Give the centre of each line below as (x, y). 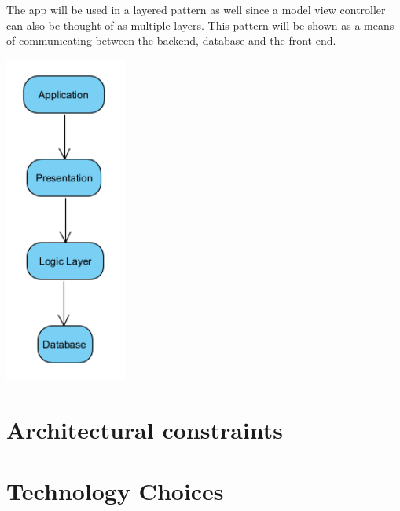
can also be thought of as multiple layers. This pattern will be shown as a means (200, 25)
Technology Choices (115, 491)
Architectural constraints (145, 430)
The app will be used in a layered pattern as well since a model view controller (196, 9)
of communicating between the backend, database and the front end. (171, 40)
